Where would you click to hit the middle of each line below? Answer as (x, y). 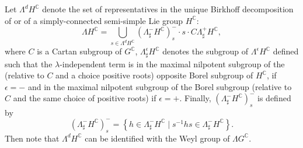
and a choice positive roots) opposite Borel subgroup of (154, 75)
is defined (274, 98)
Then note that (32, 138)
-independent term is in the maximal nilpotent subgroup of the (172, 63)
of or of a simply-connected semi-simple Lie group (94, 20)
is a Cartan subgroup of (79, 51)
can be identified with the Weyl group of (157, 138)
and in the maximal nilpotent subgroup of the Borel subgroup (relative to (160, 86)
